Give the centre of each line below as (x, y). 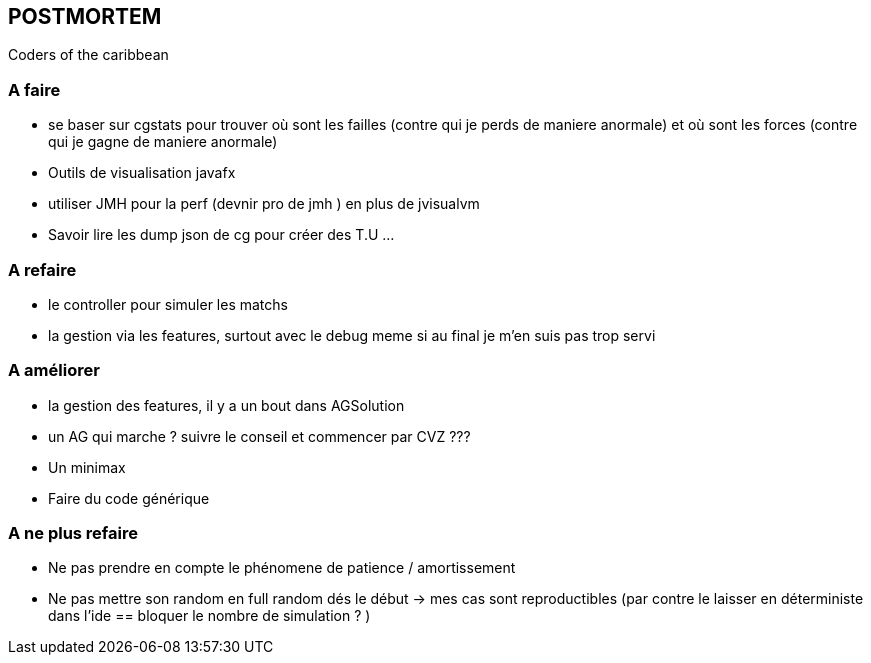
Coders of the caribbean (88, 55)
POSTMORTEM (85, 16)
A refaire (42, 269)
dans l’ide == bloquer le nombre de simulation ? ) (209, 616)
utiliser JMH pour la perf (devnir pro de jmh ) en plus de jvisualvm (264, 204)
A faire (34, 89)
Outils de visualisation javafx (142, 173)
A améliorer (54, 370)
